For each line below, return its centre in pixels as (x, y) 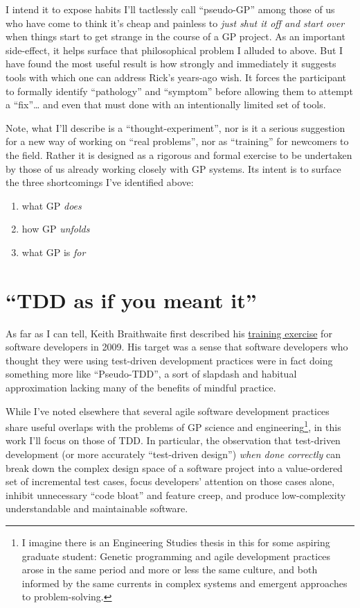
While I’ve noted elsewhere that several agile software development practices (168, 411)
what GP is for (54, 252)
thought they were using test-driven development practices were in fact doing (169, 360)
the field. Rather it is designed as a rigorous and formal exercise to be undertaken (179, 154)
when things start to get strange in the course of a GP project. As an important (175, 36)
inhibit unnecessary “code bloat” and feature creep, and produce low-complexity (176, 495)
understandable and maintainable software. (97, 508)
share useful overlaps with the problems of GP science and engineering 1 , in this (173, 426)
